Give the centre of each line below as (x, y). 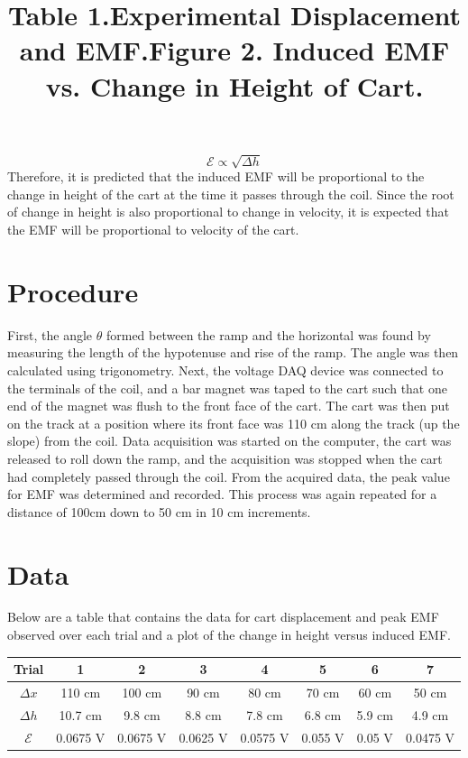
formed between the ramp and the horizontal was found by (268, 334)
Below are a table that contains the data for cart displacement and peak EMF (223, 617)
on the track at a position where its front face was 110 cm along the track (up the (234, 423)
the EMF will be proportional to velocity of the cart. (153, 230)
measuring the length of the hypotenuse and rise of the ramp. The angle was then (233, 352)
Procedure (73, 291)
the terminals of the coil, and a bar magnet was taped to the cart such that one (227, 388)
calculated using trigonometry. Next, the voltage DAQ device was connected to (225, 370)
